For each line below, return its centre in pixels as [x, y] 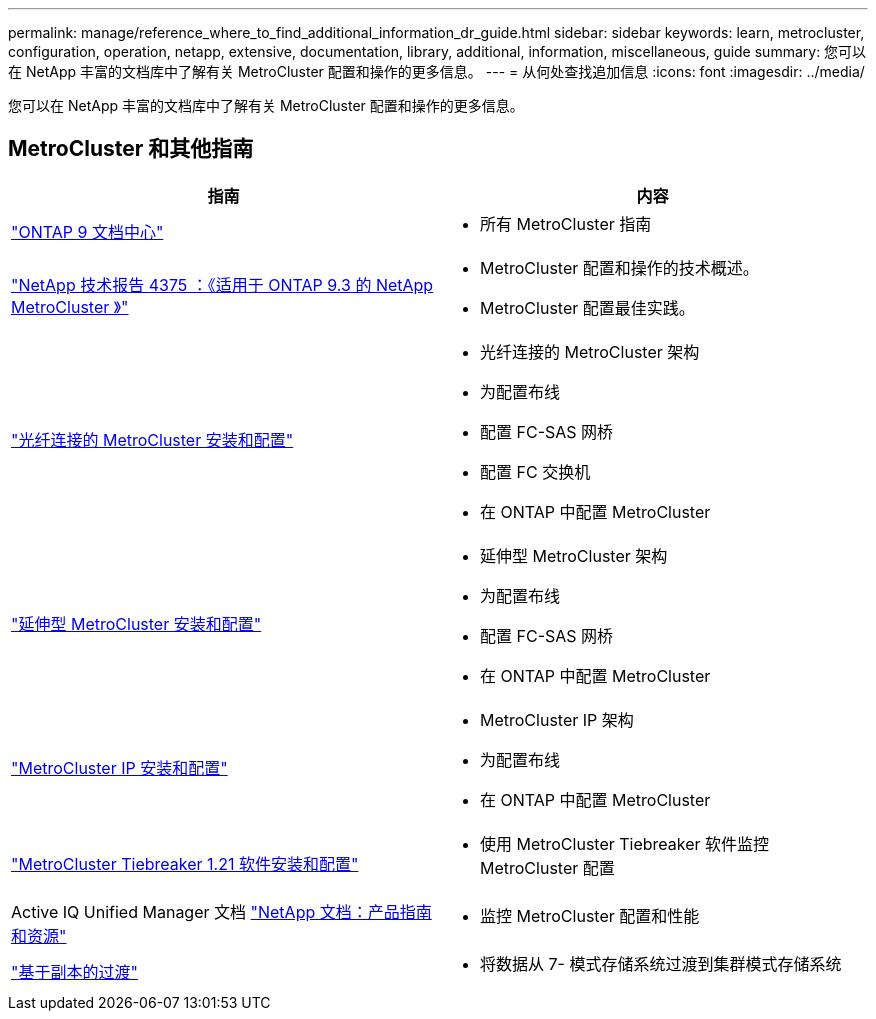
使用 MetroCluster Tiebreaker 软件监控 [625, 843]
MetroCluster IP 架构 [557, 719]
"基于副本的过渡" [74, 971]
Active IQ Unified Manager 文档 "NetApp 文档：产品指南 [221, 911]
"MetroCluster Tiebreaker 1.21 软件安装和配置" [185, 863]
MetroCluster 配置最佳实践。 [587, 307]
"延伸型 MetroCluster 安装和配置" [136, 623]
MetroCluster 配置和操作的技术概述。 [619, 267]
